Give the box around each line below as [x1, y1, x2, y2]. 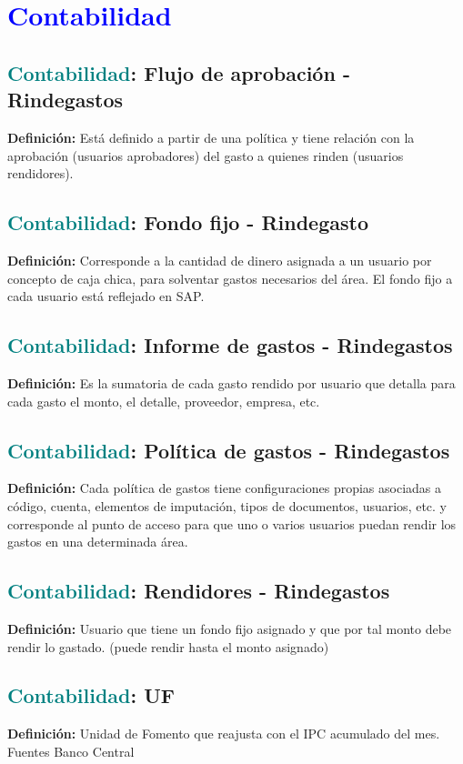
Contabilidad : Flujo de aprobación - [7, 58, 350, 86]
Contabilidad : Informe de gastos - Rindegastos [7, 331, 453, 359]
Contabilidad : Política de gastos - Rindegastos [7, 436, 450, 464]
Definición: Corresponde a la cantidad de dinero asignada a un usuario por [7, 250, 432, 269]
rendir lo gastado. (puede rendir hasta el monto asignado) [7, 637, 329, 656]
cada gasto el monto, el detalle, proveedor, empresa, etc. [7, 391, 320, 410]
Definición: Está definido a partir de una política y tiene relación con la [7, 127, 415, 146]
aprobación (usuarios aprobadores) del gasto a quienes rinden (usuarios [7, 146, 404, 165]
